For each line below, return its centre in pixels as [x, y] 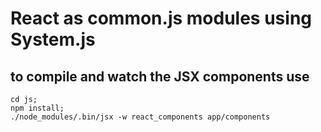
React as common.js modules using [161, 18]
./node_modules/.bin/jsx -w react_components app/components [140, 117]
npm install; [37, 108]
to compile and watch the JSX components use [160, 76]
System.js [53, 39]
